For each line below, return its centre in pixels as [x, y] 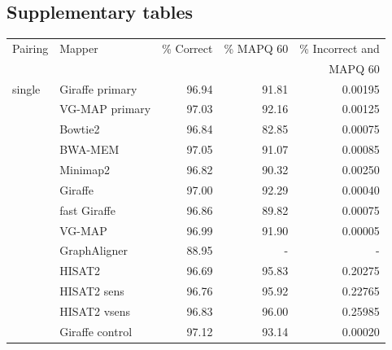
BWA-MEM [89, 149]
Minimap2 [85, 170]
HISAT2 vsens [95, 311]
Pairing [30, 48]
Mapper [79, 48]
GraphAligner [94, 250]
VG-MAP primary [105, 109]
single [26, 88]
